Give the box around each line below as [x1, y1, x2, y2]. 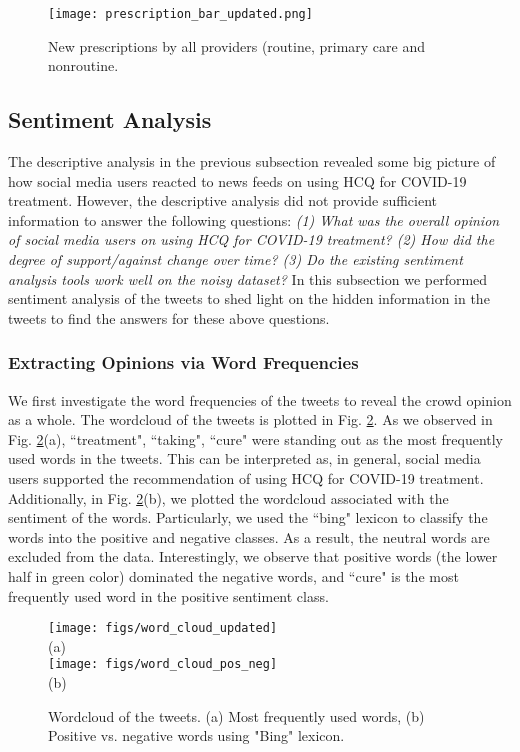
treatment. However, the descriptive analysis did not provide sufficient [8, 190, 438, 211]
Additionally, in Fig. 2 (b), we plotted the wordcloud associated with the [8, 487, 449, 508]
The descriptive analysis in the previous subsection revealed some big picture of [8, 151, 496, 172]
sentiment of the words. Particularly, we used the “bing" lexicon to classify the [8, 507, 488, 528]
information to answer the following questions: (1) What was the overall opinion [8, 209, 500, 230]
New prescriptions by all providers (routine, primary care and [48, 35, 426, 56]
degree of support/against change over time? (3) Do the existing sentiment [8, 249, 463, 270]
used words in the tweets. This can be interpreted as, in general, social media [8, 448, 481, 469]
